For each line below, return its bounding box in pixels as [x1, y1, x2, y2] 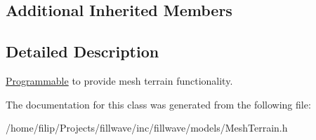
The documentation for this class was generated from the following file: [6, 97, 311, 111]
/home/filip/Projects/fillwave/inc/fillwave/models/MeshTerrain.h [6, 120, 288, 135]
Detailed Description [6, 41, 159, 62]
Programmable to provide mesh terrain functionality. [6, 73, 233, 87]
